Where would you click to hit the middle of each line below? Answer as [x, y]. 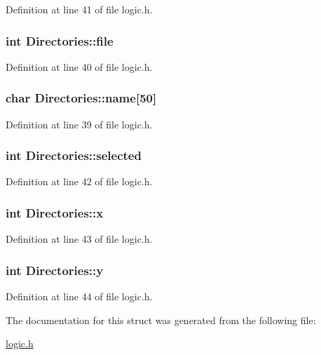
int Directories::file [60, 40]
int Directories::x [55, 212]
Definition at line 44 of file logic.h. [79, 296]
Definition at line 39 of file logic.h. [79, 124]
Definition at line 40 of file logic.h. [79, 66]
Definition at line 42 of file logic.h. [79, 181]
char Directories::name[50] [81, 98]
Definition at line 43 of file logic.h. [79, 239]
